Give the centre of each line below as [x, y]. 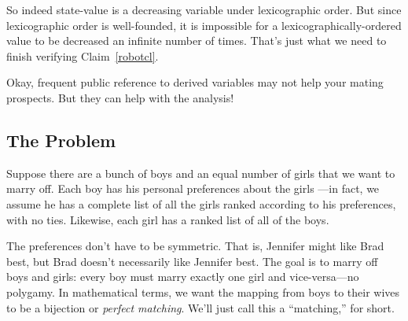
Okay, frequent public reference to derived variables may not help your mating [195, 82]
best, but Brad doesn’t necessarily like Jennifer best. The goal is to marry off [192, 261]
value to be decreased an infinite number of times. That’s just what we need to [197, 41]
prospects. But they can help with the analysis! [120, 97]
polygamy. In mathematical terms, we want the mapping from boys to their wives [203, 291]
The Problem [61, 140]
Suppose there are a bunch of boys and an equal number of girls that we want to [201, 173]
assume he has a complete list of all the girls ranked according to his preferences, [201, 203]
